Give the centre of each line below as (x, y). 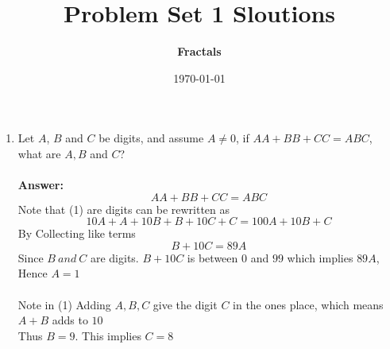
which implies (320, 257)
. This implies (108, 335)
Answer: (41, 185)
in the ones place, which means (308, 304)
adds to (70, 320)
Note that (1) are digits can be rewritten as (124, 209)
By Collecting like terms (77, 233)
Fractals (199, 51)
